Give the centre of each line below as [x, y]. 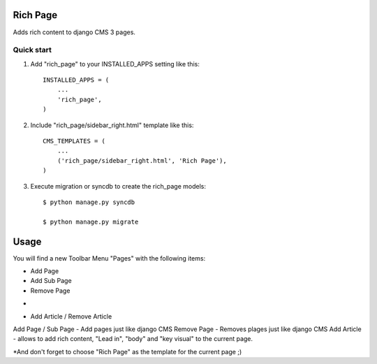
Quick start [32, 50]
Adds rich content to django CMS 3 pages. [74, 32]
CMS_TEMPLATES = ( [74, 141]
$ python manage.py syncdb [89, 202]
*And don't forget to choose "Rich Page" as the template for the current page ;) [127, 351]
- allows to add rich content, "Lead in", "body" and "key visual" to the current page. [133, 339]
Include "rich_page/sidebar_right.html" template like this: [112, 125]
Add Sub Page [51, 281]
